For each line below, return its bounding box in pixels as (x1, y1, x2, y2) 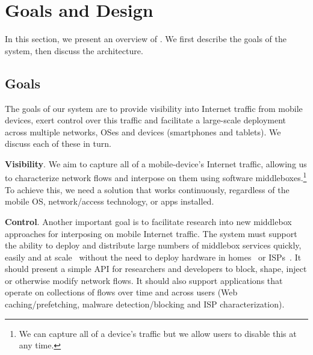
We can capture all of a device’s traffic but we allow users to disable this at (19, 327, 297, 339)
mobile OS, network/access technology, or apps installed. (5, 195, 214, 208)
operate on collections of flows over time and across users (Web (5, 286, 238, 298)
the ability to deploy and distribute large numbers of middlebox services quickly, (5, 239, 302, 252)
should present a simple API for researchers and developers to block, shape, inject (5, 262, 307, 275)
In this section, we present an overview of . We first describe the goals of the (5, 32, 287, 45)
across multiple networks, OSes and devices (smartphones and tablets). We (5, 125, 281, 138)
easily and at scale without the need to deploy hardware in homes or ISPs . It (5, 250, 302, 263)
